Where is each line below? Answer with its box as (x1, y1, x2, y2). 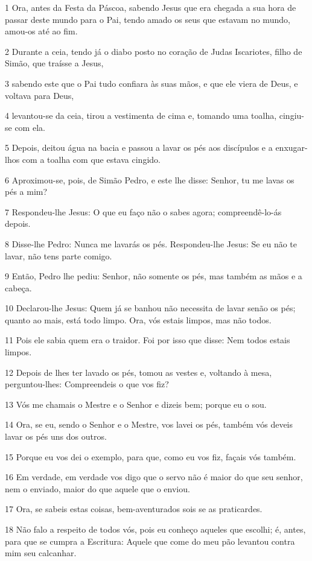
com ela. (14, 121, 45, 133)
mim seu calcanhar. (5, 547, 77, 559)
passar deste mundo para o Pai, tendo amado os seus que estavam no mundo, (5, 13, 290, 25)
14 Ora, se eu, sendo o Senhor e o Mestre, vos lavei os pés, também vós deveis (5, 418, 293, 431)
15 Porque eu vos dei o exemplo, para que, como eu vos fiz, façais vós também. (5, 450, 296, 463)
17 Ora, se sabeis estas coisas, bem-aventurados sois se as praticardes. (5, 502, 263, 515)
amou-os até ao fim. (5, 25, 78, 37)
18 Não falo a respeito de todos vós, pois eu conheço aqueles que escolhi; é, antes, (5, 523, 306, 535)
